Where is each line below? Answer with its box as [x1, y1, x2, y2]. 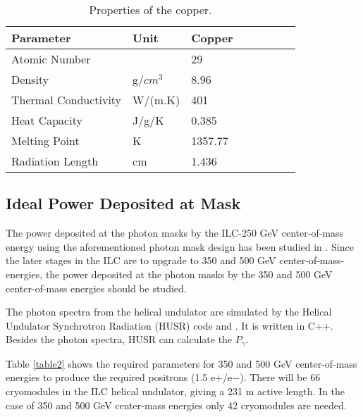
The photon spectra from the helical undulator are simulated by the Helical [6, 304, 332, 319]
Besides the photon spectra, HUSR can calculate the [6, 332, 233, 347]
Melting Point [11, 132, 80, 149]
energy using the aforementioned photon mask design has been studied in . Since [6, 239, 354, 254]
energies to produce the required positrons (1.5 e [6, 370, 216, 385]
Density [11, 71, 49, 87]
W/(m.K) [133, 92, 180, 108]
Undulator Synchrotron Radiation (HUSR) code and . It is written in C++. [6, 318, 333, 332]
